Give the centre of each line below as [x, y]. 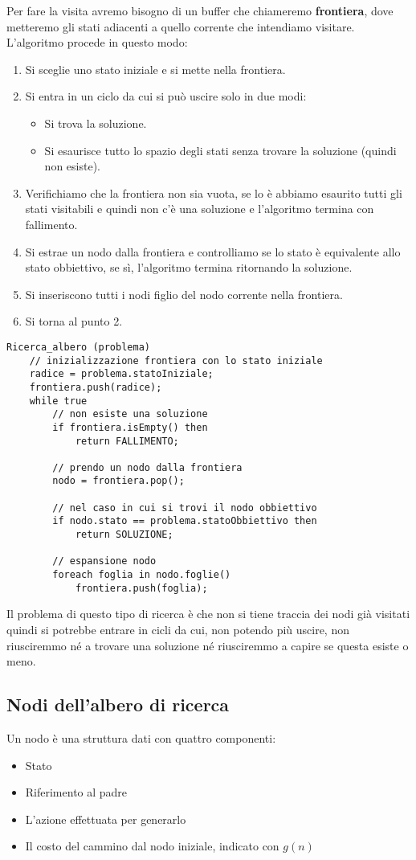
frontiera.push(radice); [96, 387]
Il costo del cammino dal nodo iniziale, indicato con [152, 846]
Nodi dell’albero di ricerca [118, 704]
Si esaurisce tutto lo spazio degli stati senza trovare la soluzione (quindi [220, 150]
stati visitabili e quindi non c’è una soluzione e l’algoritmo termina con [200, 209]
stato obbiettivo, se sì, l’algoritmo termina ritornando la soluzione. [189, 267]
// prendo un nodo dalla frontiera [147, 467]
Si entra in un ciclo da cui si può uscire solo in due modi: [166, 96]
